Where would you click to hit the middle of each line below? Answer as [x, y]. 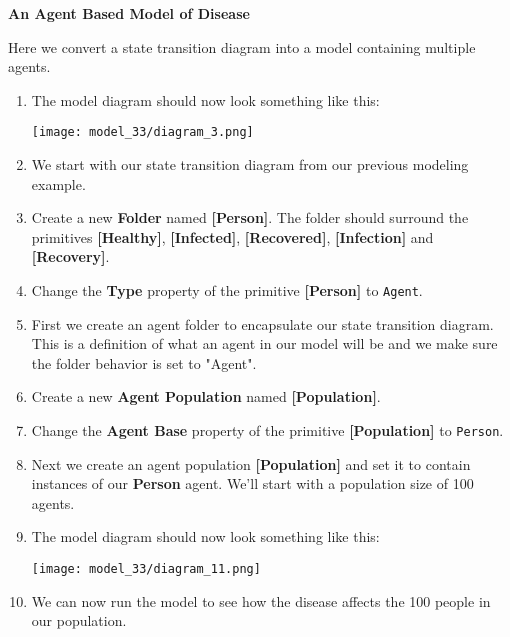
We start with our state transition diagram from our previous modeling [250, 164]
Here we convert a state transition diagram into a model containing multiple [242, 46]
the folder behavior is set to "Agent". [144, 362]
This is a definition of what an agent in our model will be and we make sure [264, 343]
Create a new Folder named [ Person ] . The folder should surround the [250, 217]
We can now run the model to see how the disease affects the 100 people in [261, 600]
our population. [79, 620]
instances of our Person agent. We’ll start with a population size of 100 [252, 483]
